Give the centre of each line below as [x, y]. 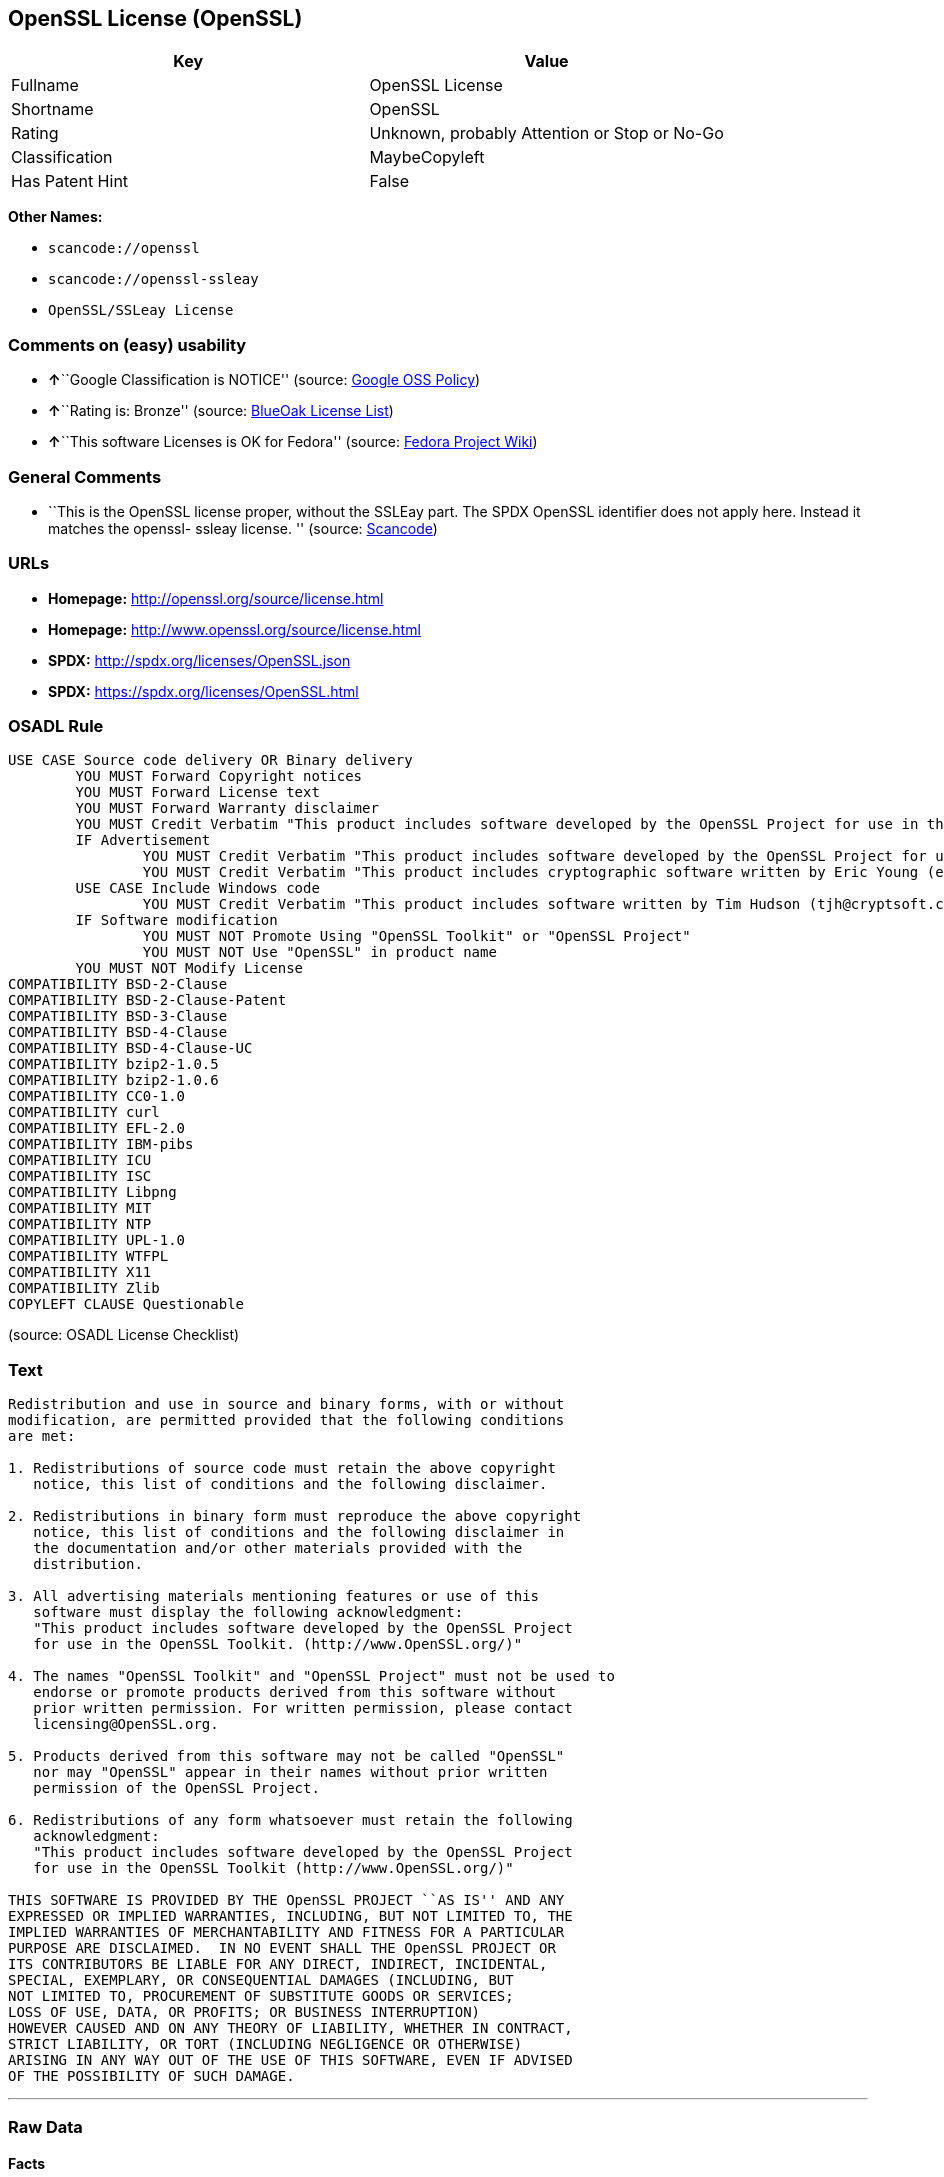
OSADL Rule [56, 726]
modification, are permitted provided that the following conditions [286, 1420]
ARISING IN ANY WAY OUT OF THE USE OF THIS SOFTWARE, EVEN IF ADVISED [290, 2060]
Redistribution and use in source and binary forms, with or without [286, 1404]
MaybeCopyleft [427, 157]
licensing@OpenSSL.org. [126, 1724]
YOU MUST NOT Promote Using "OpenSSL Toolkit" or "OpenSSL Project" [416, 936]
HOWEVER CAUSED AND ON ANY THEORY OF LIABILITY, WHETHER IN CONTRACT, [290, 2028]
